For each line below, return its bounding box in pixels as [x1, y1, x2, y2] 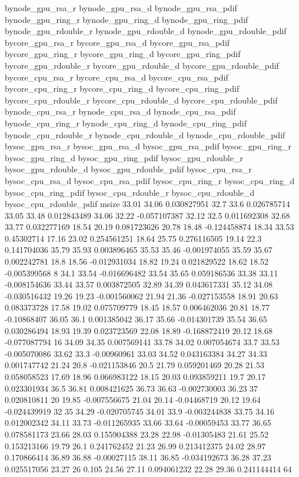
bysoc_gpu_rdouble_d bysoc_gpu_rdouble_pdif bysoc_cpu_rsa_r [5, 163, 252, 175]
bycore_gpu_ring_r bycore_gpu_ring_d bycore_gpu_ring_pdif [5, 48, 241, 60]
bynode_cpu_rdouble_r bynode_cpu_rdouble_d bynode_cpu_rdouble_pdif [5, 128, 285, 141]
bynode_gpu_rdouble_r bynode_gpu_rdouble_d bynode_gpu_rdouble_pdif [5, 25, 287, 37]
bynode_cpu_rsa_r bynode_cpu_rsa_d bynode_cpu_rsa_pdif [5, 105, 236, 118]
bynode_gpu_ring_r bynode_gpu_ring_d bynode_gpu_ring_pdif [5, 13, 248, 25]
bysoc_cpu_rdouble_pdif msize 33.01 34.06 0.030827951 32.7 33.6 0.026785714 [5, 198, 290, 210]
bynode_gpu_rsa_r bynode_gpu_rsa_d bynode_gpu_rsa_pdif [5, 2, 237, 14]
